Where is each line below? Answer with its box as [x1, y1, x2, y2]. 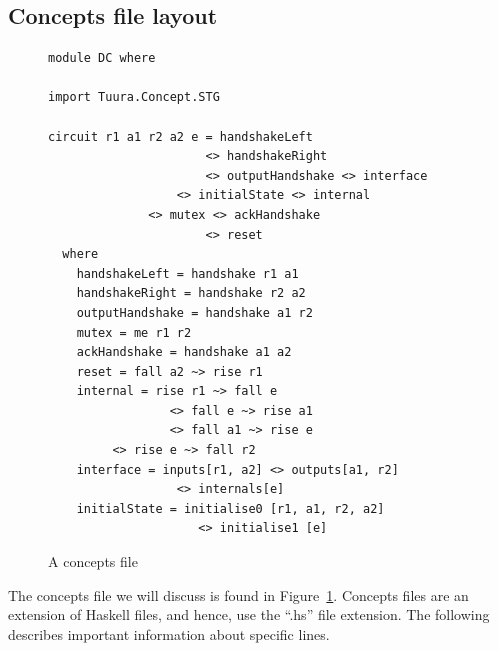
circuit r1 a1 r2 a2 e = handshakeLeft [48, 129, 313, 144]
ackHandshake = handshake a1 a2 [76, 345, 292, 360]
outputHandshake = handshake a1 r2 [76, 305, 313, 320]
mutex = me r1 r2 [76, 325, 192, 340]
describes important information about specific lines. [8, 623, 330, 644]
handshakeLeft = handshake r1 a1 [76, 266, 299, 281]
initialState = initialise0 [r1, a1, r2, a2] [76, 501, 385, 516]
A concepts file [48, 551, 138, 572]
